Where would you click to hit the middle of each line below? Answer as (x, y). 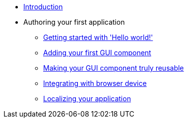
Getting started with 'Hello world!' (98, 37)
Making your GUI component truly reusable (114, 68)
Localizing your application (87, 99)
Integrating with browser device (95, 83)
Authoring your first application (74, 22)
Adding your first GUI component (97, 53)
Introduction (43, 7)
